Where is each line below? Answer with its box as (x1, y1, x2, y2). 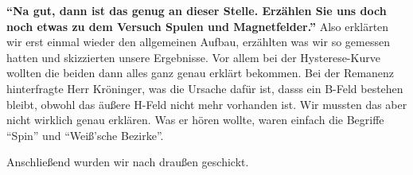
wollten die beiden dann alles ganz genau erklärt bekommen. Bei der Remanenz (6, 64, 395, 81)
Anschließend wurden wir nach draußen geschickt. (6, 154, 249, 170)
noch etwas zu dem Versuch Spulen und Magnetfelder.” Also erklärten (6, 17, 389, 34)
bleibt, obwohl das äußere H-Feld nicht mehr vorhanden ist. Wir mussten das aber (6, 95, 407, 112)
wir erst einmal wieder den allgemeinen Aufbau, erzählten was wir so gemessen (6, 33, 390, 50)
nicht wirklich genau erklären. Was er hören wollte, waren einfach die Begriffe (6, 111, 384, 128)
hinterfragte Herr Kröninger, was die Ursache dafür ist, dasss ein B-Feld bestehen (6, 80, 403, 96)
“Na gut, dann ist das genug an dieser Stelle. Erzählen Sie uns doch (6, 2, 387, 18)
